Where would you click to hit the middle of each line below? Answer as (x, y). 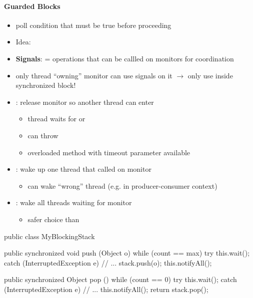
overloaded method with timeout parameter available (109, 152)
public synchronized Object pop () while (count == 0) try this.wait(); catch (120, 279)
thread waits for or (56, 119)
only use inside (210, 75)
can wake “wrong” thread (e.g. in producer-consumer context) (122, 185)
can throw (43, 135)
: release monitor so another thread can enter (85, 102)
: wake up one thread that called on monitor (83, 169)
